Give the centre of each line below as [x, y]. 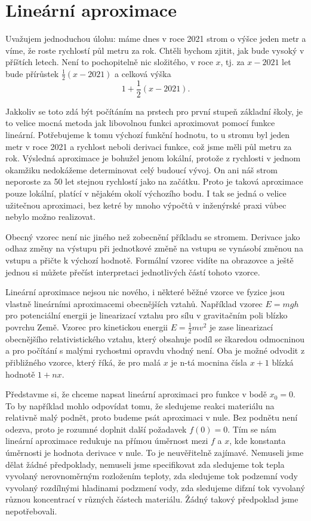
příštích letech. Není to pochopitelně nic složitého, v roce [109, 62]
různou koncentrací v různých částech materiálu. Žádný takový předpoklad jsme [152, 499]
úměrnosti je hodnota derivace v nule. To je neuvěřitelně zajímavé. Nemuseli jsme [155, 453]
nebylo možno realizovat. [50, 217]
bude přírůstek [32, 73]
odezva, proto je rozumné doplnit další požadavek [96, 429]
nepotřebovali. [31, 511]
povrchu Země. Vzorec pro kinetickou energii [87, 327]
